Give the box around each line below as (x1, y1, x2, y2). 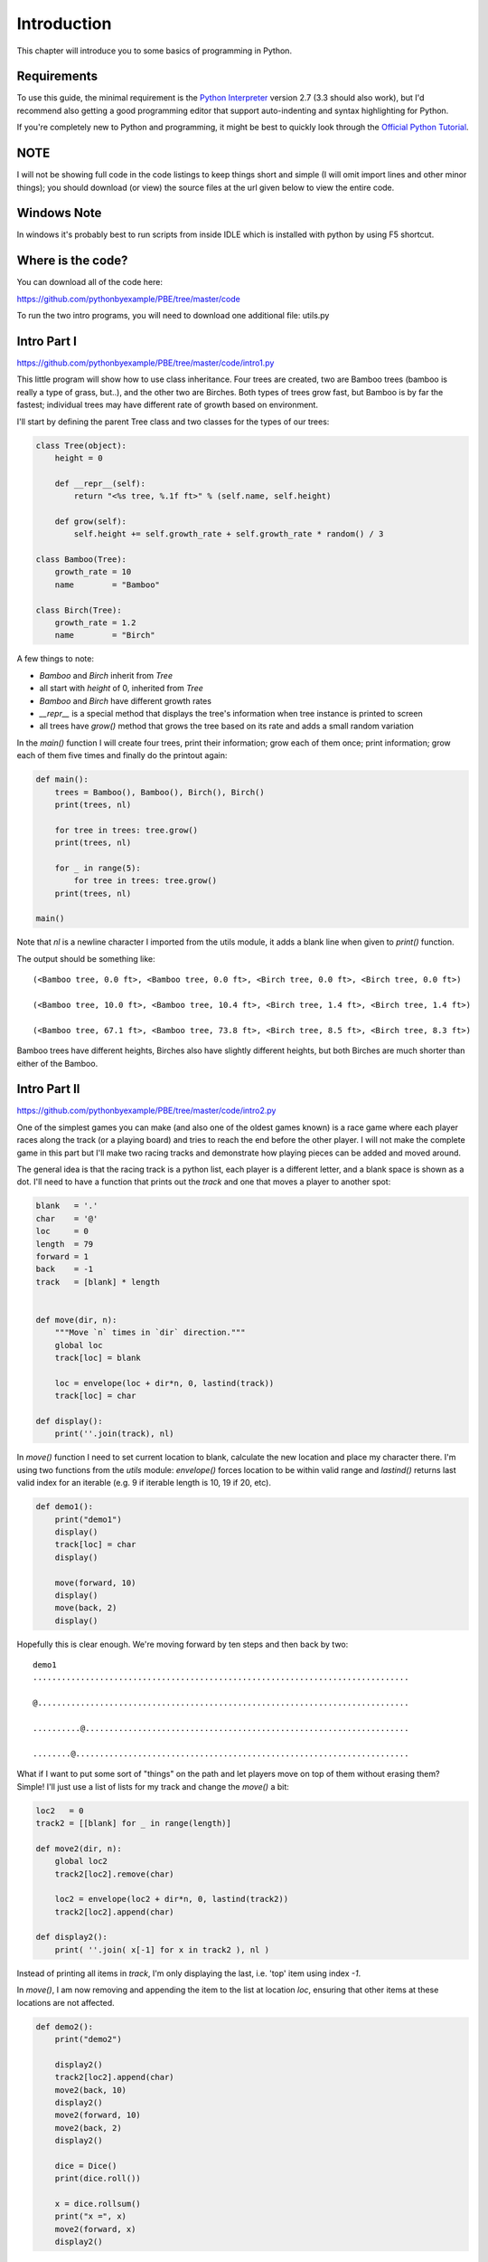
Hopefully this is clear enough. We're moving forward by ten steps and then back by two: (16, 1639, 349, 1649)
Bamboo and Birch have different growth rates (39, 695, 212, 706)
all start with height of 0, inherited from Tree (39, 683, 203, 694)
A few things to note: (16, 653, 95, 664)
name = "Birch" (54, 630, 155, 641)
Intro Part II (16, 1081, 80, 1097)
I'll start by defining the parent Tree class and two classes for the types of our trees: (16, 416, 330, 427)
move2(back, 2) (54, 2123, 122, 2133)
